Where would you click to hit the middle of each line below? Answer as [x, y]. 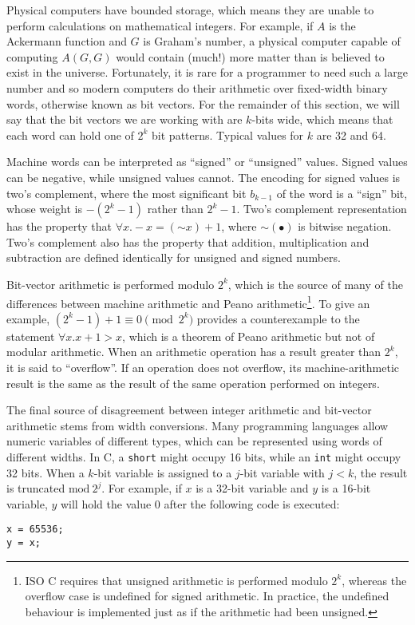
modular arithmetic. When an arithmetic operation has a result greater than [194, 352]
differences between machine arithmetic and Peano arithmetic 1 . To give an [188, 302]
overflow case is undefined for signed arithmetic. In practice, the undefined [207, 596]
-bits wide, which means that [322, 119]
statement [31, 336]
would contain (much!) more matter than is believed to [250, 56]
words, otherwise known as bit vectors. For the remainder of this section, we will [203, 103]
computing [32, 56]
